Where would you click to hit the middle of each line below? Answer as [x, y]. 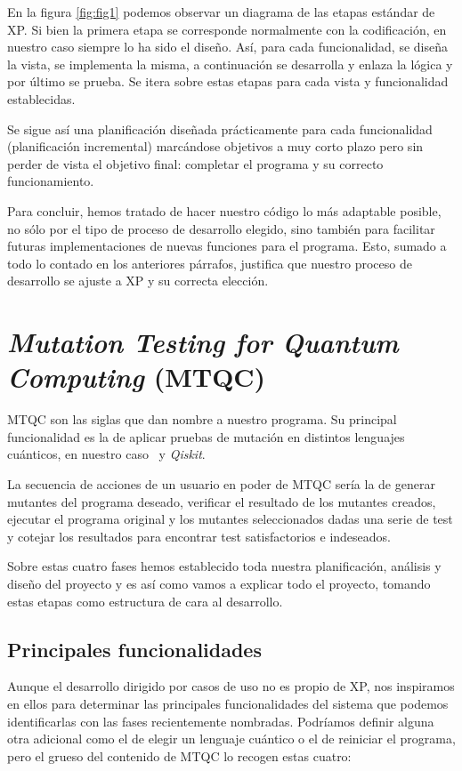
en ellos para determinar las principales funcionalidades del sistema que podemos [228, 703]
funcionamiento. [51, 181]
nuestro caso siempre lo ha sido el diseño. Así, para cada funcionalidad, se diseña [227, 47]
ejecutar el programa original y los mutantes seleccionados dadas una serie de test [230, 519]
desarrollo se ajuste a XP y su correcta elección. [138, 281]
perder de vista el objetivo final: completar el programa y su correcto [195, 163]
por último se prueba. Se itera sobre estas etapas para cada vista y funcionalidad [228, 81]
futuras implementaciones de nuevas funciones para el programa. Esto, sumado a [227, 246]
